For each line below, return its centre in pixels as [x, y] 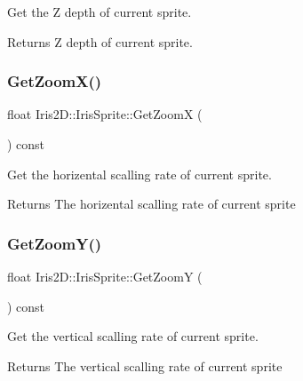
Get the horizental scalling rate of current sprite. [140, 174]
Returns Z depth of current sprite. [100, 41]
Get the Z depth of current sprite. [100, 12]
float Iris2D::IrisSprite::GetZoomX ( [105, 114]
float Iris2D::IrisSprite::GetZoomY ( [105, 276]
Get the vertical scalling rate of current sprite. [133, 336]
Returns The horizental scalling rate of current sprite [151, 204]
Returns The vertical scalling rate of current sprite [145, 365]
